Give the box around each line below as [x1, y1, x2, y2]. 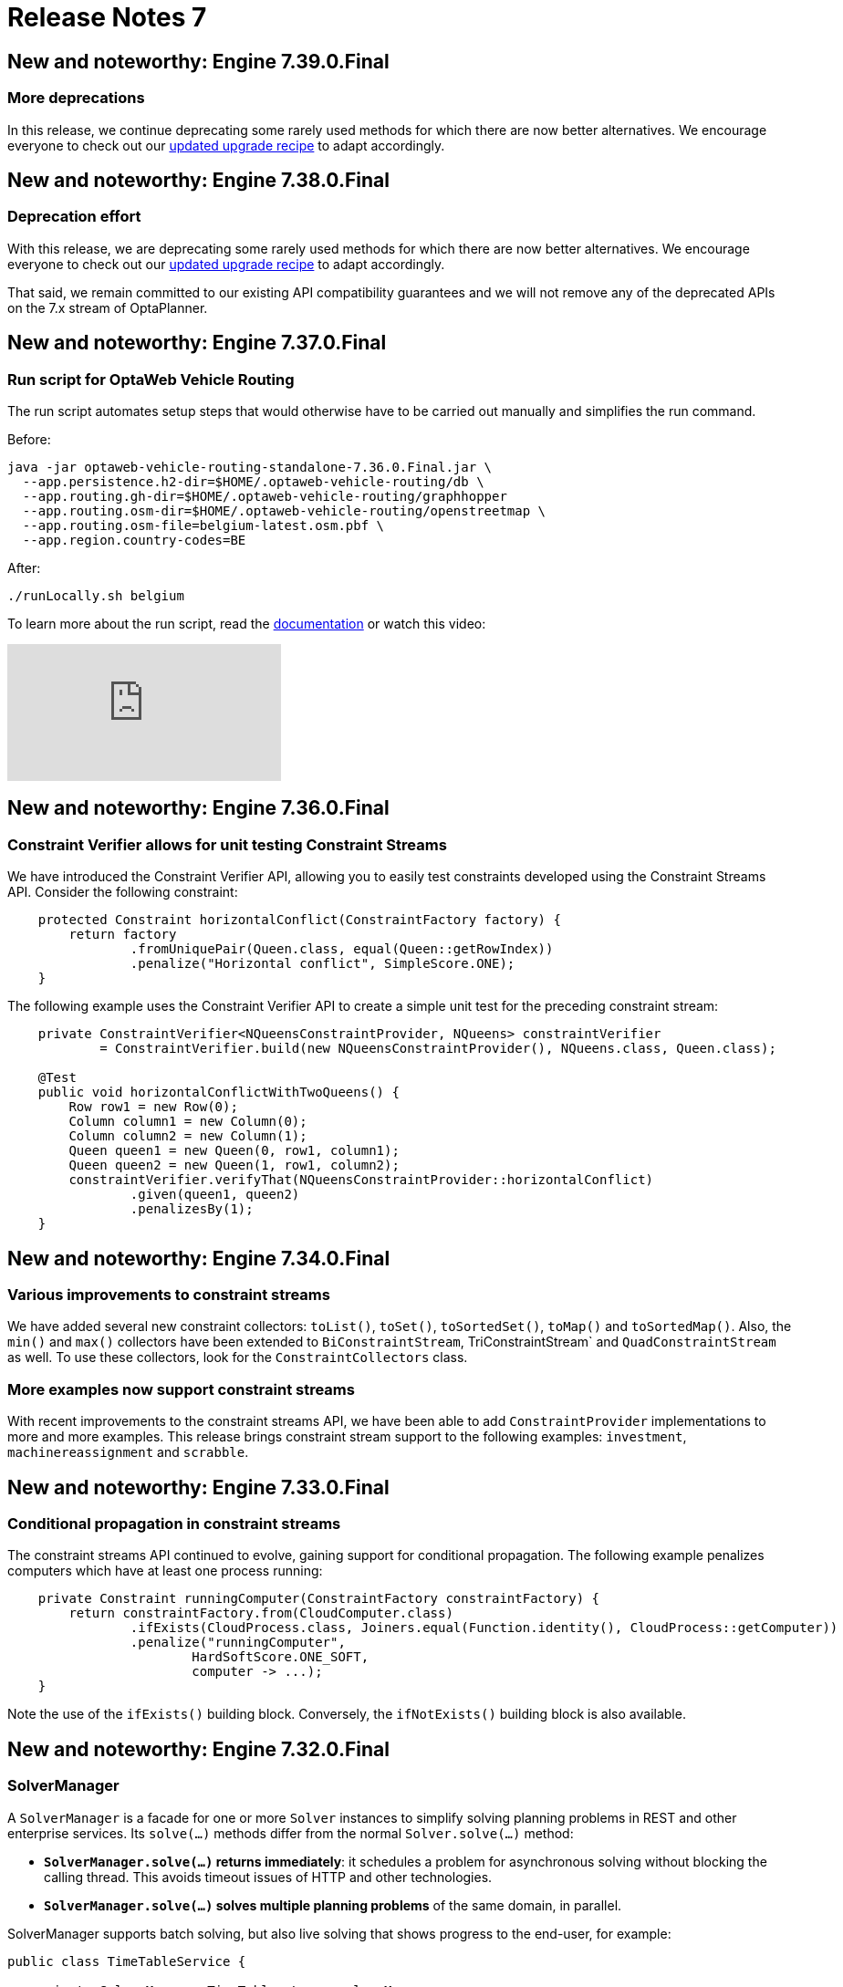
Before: [7, 431, 51, 447]
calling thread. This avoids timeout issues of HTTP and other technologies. [44, 1868, 493, 1885]
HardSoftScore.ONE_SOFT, [192, 1649, 369, 1665]
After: [7, 559, 41, 576]
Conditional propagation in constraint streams [7, 1514, 341, 1534]
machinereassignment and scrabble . [7, 1444, 249, 1461]
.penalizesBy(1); [130, 1202, 254, 1217]
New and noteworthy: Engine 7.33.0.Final [7, 1475, 390, 1499]
